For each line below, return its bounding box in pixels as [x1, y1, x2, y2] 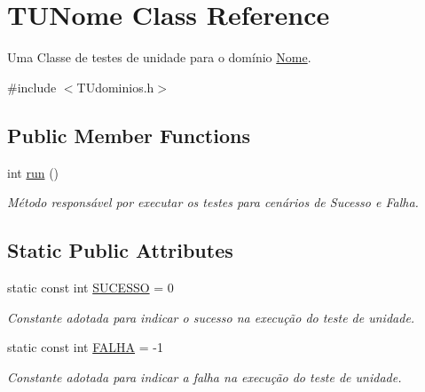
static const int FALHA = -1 [7, 338, 163, 356]
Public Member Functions [7, 121, 250, 148]
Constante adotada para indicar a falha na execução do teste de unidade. [7, 367, 402, 386]
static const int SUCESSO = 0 [7, 277, 174, 296]
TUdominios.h [76, 77, 154, 96]
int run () [7, 163, 59, 181]
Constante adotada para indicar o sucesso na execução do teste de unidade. [7, 308, 415, 326]
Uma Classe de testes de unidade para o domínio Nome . [7, 48, 311, 67]
